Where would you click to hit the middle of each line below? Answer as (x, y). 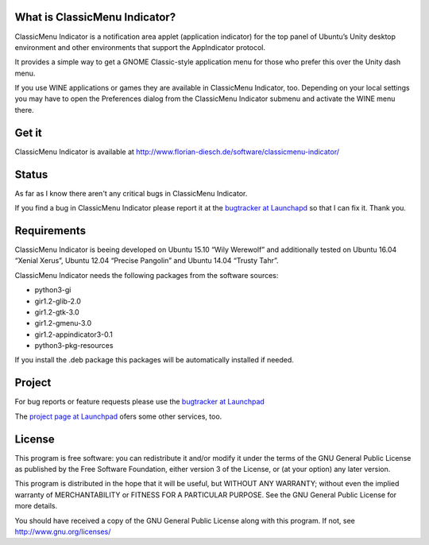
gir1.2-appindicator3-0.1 (73, 334)
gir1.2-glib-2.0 (58, 301)
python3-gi (53, 290)
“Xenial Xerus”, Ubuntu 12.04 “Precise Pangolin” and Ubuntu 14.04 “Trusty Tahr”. (147, 261)
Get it (29, 132)
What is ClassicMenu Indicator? (95, 17)
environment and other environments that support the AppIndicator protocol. (140, 47)
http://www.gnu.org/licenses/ (63, 531)
